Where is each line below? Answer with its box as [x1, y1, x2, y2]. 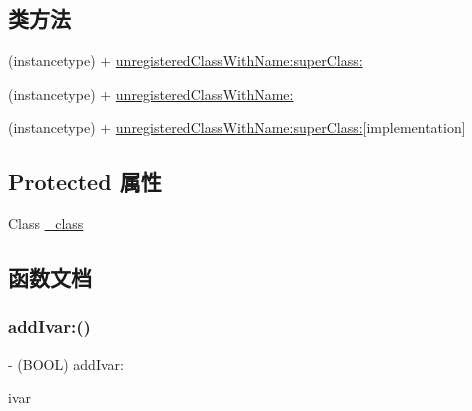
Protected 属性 [8, 166, 162, 197]
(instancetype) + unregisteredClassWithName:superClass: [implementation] [8, 117, 466, 138]
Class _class [8, 213, 84, 234]
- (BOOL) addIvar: [8, 353, 124, 374]
